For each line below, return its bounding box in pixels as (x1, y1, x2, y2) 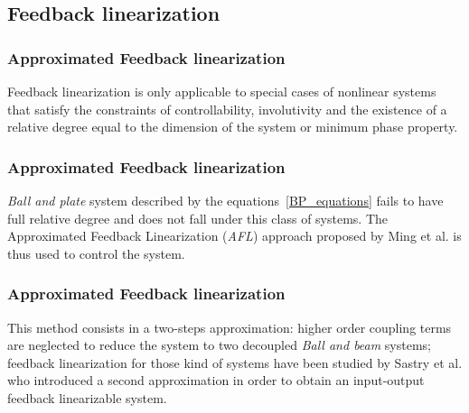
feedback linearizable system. (7, 388, 167, 407)
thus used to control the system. (7, 243, 185, 262)
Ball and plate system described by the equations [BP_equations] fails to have (7, 191, 444, 209)
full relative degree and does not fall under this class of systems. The (7, 208, 389, 227)
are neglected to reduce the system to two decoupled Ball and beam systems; (7, 335, 432, 354)
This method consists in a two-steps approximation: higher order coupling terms (7, 317, 452, 336)
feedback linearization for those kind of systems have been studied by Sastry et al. (7, 353, 463, 372)
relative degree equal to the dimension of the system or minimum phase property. (7, 117, 458, 136)
